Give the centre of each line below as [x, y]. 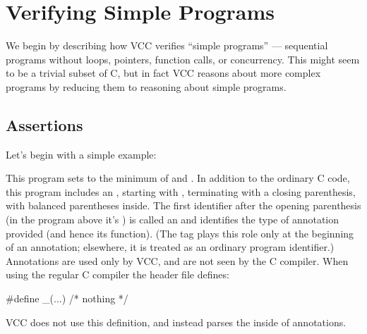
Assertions [44, 124]
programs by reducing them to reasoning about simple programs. [146, 86]
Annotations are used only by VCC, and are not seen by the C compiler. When [177, 260]
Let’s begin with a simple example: [81, 154]
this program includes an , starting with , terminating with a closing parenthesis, [181, 191]
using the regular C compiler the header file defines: [118, 274]
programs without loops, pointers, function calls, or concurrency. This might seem [183, 59]
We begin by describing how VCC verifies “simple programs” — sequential [167, 45]
